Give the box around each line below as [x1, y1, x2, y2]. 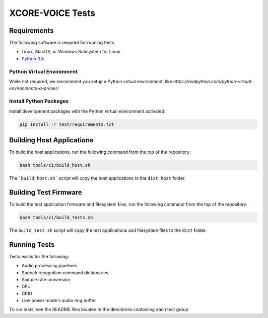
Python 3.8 [21, 55, 44, 62]
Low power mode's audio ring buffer [21, 298, 96, 304]
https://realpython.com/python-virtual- [173, 78, 253, 84]
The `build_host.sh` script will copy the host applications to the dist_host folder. [9, 175, 186, 181]
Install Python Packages [9, 98, 69, 105]
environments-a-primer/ [9, 85, 59, 92]
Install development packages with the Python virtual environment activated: [9, 108, 166, 114]
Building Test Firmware [9, 188, 82, 197]
